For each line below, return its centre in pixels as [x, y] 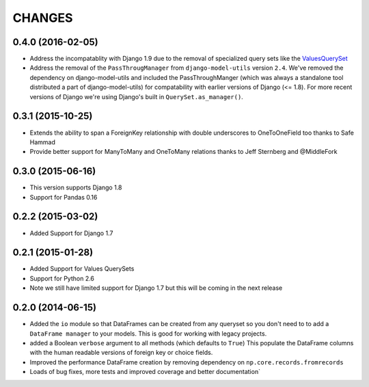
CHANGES [43, 18]
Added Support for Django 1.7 [71, 233]
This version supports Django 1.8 [76, 187]
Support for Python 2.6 [62, 278]
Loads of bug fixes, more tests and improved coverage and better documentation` [145, 372]
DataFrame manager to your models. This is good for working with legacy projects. [148, 333]
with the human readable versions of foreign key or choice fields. [121, 353]
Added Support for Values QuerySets [82, 269]
